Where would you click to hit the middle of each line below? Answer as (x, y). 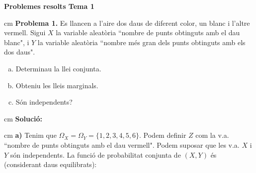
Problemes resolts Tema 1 (49, 6)
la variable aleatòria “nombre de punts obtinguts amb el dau (148, 32)
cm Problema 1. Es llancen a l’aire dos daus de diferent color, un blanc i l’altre (127, 23)
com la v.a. (212, 135)
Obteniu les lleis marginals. (57, 85)
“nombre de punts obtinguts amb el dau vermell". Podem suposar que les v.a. (122, 144)
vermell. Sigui (25, 32)
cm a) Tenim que (30, 135)
